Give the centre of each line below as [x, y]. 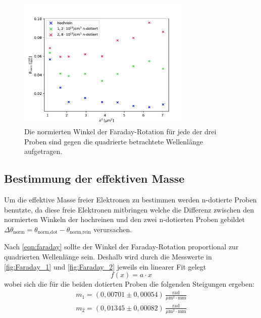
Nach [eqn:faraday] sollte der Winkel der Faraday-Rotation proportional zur [121, 247]
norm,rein [80, 232]
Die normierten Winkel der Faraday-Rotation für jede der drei [120, 131]
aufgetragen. [43, 151]
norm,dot [47, 232]
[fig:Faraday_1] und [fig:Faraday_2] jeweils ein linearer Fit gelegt [105, 266]
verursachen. [113, 229]
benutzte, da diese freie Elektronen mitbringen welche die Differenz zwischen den [129, 209]
